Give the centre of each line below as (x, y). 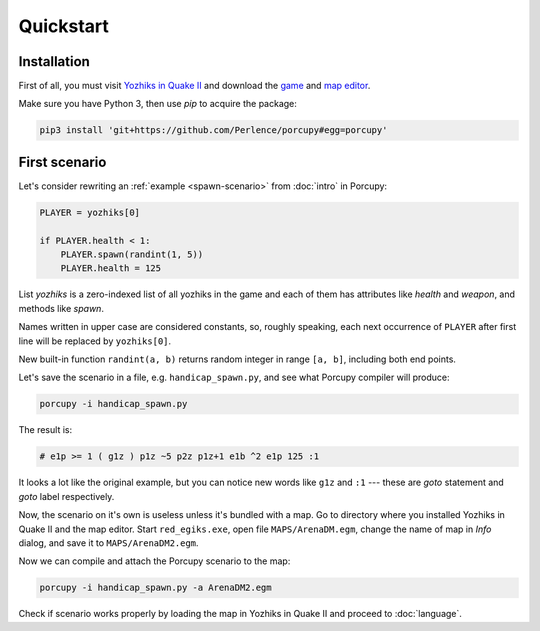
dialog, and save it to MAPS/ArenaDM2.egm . (108, 542)
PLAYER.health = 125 (111, 268)
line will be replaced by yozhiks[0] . (95, 341)
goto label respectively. (66, 496)
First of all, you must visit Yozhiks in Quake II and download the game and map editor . (194, 86)
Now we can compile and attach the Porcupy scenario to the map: (154, 561)
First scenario (62, 161)
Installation (54, 61)
